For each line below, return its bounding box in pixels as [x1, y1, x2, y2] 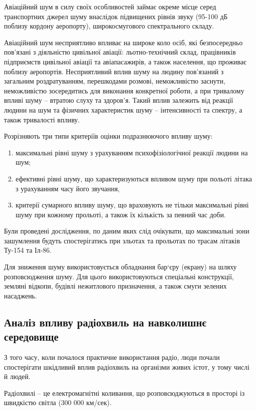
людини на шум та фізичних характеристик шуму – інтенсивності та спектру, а [4, 104, 242, 115]
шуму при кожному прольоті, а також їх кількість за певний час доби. [15, 209, 226, 219]
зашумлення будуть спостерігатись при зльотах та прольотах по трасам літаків [4, 235, 240, 245]
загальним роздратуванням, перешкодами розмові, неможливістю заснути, [4, 76, 225, 86]
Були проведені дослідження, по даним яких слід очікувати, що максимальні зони [4, 226, 250, 236]
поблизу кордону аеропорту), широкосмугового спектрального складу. [4, 21, 214, 31]
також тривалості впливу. [4, 114, 80, 124]
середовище [4, 329, 59, 344]
